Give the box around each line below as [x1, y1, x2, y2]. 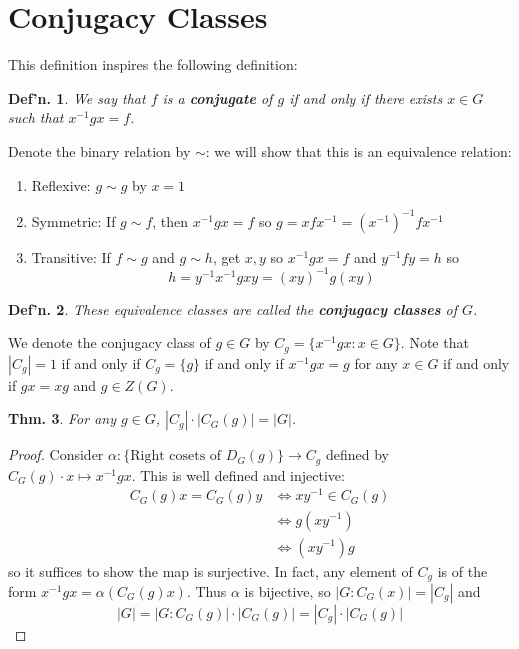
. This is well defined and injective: [131, 464, 345, 485]
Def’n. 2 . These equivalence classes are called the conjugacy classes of [8, 298, 458, 319]
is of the [437, 560, 488, 581]
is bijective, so [244, 581, 331, 601]
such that [8, 107, 64, 128]
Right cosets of [130, 449, 222, 464]
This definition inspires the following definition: [8, 54, 298, 75]
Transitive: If [31, 246, 111, 267]
